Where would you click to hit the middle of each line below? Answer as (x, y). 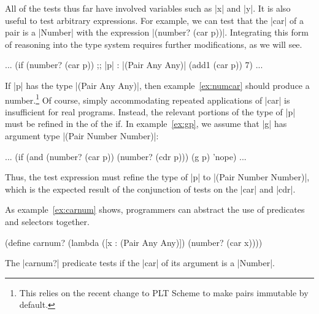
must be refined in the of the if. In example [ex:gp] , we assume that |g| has (146, 124)
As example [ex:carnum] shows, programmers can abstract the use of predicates (155, 209)
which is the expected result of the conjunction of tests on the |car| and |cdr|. (150, 189)
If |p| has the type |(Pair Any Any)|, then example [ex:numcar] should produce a (157, 85)
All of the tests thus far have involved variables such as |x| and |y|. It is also (148, 8)
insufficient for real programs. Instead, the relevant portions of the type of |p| (150, 111)
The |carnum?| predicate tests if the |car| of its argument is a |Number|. (140, 263)
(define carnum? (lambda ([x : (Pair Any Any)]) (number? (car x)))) (134, 242)
